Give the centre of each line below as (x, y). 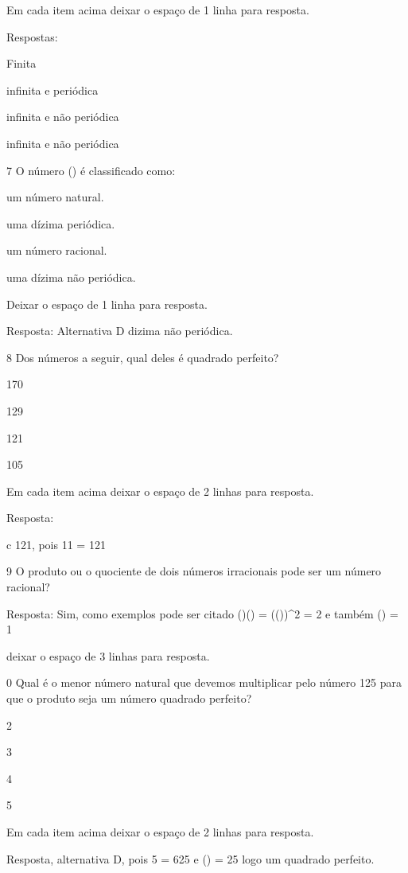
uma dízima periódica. (61, 223)
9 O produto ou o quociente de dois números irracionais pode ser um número (194, 571)
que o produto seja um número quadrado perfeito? (129, 698)
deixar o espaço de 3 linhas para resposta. (108, 655)
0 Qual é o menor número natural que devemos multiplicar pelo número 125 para (204, 682)
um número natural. (55, 197)
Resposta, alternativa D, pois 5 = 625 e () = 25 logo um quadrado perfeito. (190, 858)
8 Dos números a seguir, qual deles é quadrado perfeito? (143, 357)
